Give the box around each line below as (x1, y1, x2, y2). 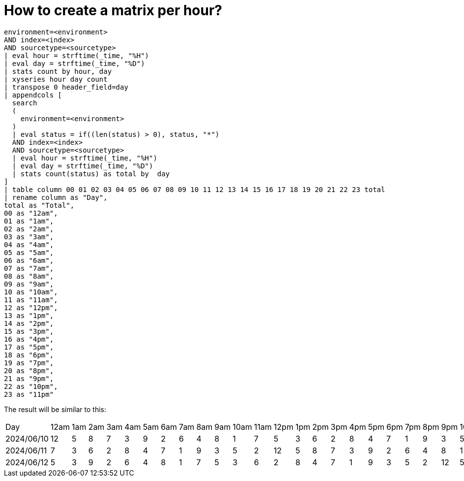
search (12, 98, 37, 107)
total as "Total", (4, 201, 75, 209)
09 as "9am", (4, 280, 54, 288)
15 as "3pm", (4, 327, 54, 335)
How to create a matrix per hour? (4, 2, 223, 19)
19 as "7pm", (4, 358, 54, 367)
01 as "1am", (4, 217, 54, 225)
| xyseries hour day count (4, 75, 108, 83)
